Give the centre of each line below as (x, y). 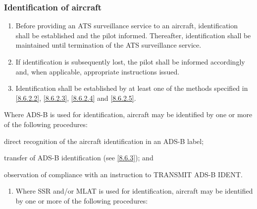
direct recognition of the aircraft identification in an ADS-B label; (104, 141)
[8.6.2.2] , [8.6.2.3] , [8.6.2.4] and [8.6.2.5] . (76, 98)
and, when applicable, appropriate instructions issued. (98, 71)
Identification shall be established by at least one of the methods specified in (132, 88)
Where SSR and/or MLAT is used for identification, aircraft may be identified (134, 191)
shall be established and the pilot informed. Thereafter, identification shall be (133, 35)
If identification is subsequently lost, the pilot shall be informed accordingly (130, 62)
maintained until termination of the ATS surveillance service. (108, 45)
